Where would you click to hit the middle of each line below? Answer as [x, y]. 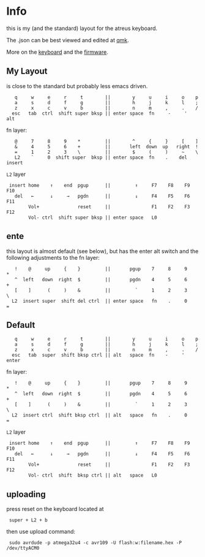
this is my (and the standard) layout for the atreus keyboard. [82, 28]
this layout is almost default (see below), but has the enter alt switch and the [102, 251]
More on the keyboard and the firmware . [57, 52]
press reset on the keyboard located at [55, 509]
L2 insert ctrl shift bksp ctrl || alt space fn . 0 [100, 415]
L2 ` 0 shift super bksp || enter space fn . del [101, 157]
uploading [26, 494]
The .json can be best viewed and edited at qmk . [68, 40]
